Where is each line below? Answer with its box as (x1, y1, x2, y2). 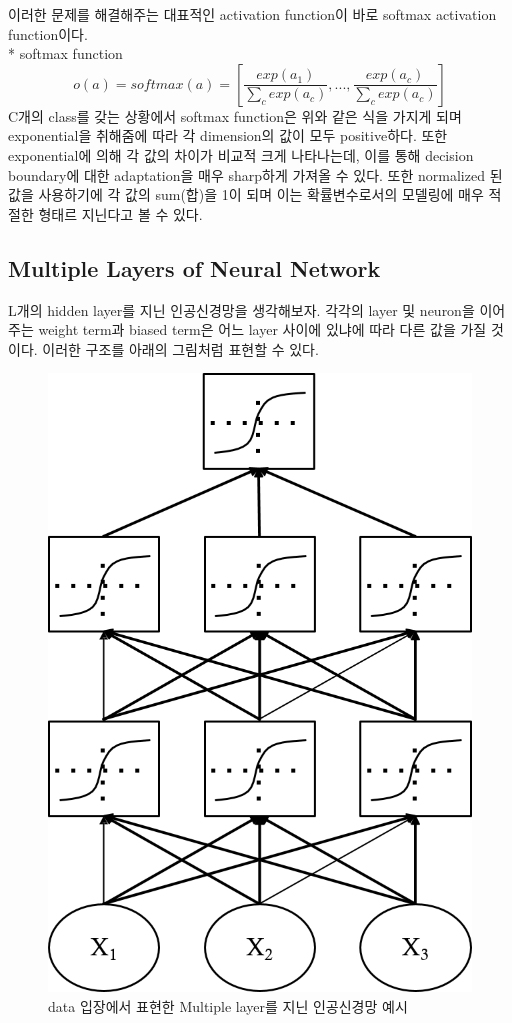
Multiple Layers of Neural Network (8, 252, 381, 283)
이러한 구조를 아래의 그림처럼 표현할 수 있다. (42, 338, 319, 359)
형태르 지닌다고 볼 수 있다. (38, 203, 203, 224)
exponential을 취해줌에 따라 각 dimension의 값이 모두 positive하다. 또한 (8, 125, 448, 146)
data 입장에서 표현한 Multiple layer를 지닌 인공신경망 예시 (48, 995, 408, 1016)
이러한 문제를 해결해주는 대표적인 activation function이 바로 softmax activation (8, 4, 497, 24)
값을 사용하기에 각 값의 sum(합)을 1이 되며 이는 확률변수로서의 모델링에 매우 (8, 184, 484, 205)
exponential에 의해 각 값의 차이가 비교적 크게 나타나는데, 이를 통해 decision (8, 144, 474, 165)
